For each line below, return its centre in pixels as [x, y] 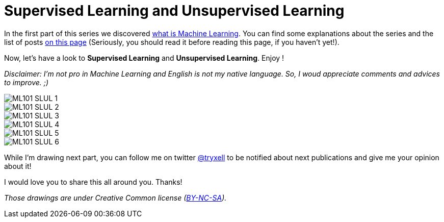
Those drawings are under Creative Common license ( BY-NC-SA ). [115, 198]
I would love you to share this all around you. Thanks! [93, 182]
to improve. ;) [27, 82]
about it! [18, 166]
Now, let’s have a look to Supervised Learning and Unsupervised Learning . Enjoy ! [144, 58]
